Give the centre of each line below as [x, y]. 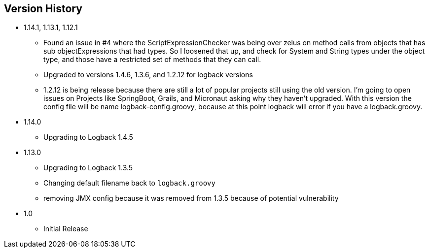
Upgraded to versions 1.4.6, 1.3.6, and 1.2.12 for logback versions [148, 75]
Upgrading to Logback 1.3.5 [88, 168]
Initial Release [66, 229]
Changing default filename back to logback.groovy [129, 183]
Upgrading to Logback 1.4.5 [88, 137]
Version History [43, 9]
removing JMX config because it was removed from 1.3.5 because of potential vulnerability [191, 198]
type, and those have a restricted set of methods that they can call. [152, 60]
